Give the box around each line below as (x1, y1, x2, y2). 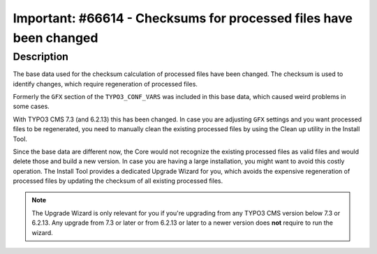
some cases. (13, 102, 50, 111)
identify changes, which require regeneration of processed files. (13, 80, 198, 88)
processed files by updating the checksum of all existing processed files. (13, 177, 223, 185)
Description (13, 50, 69, 63)
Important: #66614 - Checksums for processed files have (13, 10, 353, 26)
